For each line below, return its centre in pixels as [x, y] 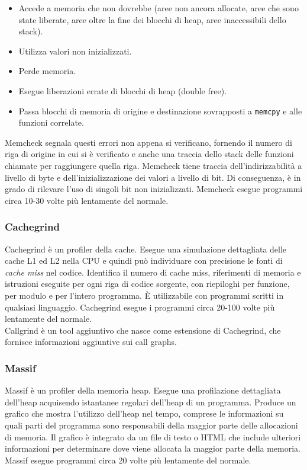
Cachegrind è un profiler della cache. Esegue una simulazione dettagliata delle [146, 249]
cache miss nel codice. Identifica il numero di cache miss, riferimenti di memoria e [153, 272]
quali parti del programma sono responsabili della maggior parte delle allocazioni [151, 425]
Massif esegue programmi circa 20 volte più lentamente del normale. [128, 460]
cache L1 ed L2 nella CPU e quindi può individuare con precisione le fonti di [144, 260]
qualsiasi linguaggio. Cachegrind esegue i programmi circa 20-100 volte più [140, 307]
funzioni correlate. [51, 122]
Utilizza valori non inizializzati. [75, 51]
